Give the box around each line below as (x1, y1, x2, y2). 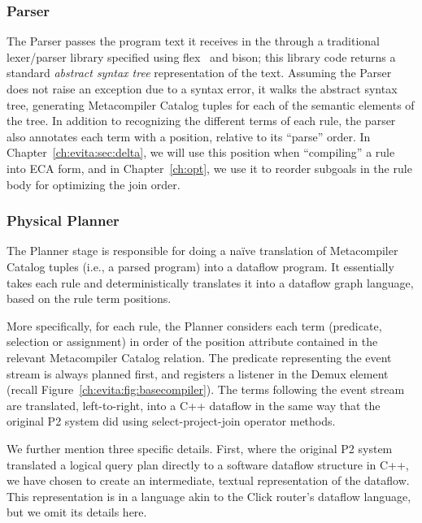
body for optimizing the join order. (7, 175, 181, 192)
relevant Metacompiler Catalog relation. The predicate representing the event (7, 348, 392, 365)
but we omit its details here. (7, 504, 147, 521)
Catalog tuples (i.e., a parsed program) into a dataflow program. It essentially (7, 257, 394, 274)
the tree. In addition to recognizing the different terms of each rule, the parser (7, 112, 396, 129)
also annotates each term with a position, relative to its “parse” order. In (7, 128, 371, 145)
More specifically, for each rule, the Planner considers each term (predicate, (7, 317, 382, 334)
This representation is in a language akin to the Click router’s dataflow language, (7, 487, 411, 504)
